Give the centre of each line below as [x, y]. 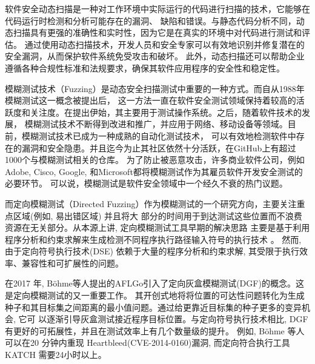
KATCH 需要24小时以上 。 [56, 355]
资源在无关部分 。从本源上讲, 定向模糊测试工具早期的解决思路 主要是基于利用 [157, 227]
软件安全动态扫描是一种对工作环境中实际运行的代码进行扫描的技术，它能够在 [157, 8]
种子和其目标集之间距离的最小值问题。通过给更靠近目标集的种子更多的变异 [153, 307]
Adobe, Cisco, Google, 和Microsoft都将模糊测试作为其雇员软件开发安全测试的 [154, 171]
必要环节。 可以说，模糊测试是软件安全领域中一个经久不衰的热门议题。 [146, 183]
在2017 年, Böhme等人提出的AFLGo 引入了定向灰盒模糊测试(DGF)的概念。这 [154, 283]
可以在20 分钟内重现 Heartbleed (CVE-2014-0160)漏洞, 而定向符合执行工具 [148, 342]
